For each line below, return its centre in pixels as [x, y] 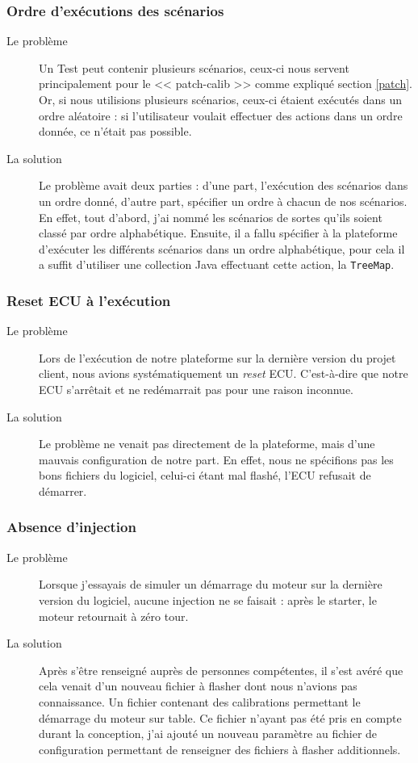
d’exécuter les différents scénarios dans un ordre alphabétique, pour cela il [222, 248]
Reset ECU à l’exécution [89, 300]
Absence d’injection [71, 527]
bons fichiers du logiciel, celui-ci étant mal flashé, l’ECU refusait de [205, 475]
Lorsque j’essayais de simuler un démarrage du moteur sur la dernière [211, 584]
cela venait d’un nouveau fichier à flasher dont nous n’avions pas [198, 686]
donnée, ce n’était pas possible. [115, 131]
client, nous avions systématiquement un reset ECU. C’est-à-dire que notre [224, 373]
